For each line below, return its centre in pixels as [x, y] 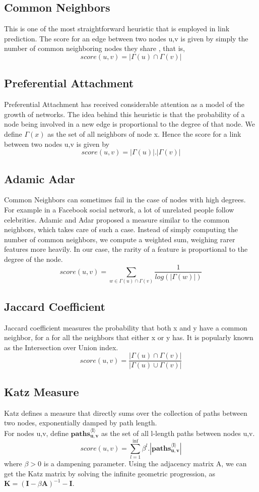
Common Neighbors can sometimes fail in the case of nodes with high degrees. [125, 200]
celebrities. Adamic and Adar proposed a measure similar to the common [117, 219]
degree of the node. [34, 259]
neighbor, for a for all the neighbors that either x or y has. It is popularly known [129, 337]
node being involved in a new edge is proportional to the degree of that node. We [129, 124]
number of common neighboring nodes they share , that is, [94, 48]
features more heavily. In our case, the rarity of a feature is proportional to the [126, 249]
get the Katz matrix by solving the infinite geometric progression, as [110, 473]
